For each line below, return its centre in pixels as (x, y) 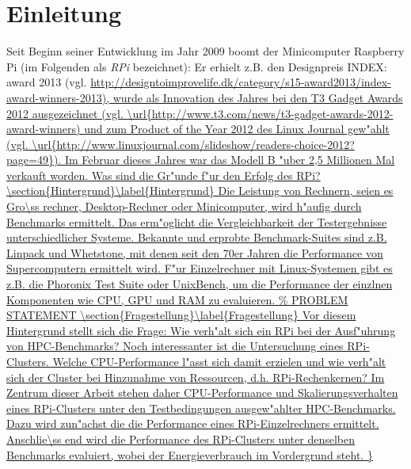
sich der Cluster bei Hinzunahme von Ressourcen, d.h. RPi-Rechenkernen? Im (196, 377)
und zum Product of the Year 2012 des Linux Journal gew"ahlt (237, 129)
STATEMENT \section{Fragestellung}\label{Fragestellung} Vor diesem (181, 315)
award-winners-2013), (58, 97)
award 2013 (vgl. (47, 82)
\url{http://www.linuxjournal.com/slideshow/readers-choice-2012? (193, 144)
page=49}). (34, 160)
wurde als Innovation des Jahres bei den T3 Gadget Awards (258, 97)
